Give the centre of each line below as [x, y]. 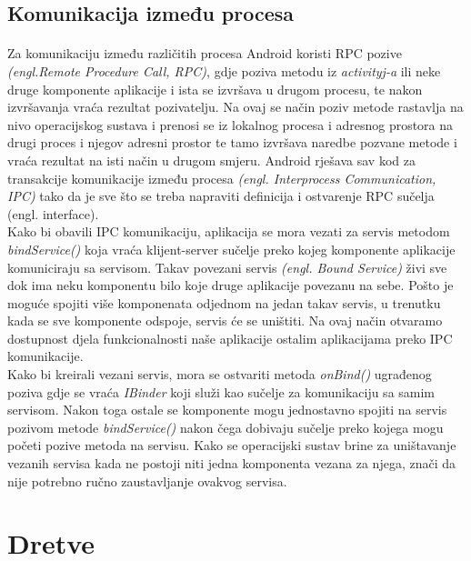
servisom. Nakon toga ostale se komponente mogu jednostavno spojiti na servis [227, 410]
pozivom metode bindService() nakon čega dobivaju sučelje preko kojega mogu [225, 427]
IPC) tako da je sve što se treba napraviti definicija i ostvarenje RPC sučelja [221, 196]
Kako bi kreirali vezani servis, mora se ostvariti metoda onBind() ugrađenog [220, 374]
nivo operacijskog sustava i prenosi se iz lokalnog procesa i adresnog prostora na [230, 124]
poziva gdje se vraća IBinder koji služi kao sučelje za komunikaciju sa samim [221, 391]
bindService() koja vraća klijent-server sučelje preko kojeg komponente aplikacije [231, 249]
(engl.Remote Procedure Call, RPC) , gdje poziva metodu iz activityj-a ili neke [224, 70]
